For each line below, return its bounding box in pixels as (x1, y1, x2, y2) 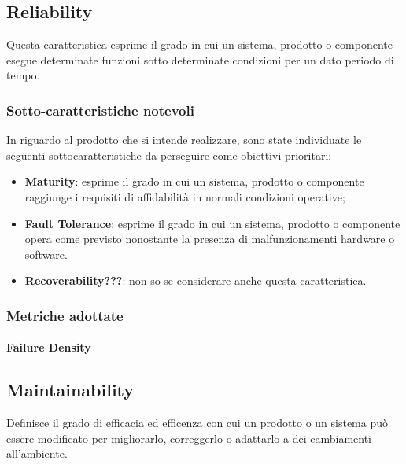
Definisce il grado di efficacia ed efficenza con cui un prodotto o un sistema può (6, 414, 389, 431)
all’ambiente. (6, 445, 68, 462)
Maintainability (6, 377, 135, 402)
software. (24, 245, 68, 262)
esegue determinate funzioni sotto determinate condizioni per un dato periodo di (6, 51, 394, 68)
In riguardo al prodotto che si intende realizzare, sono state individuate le (6, 131, 362, 148)
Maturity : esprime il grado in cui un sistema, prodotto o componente (24, 173, 364, 190)
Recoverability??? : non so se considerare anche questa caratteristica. (24, 272, 367, 289)
